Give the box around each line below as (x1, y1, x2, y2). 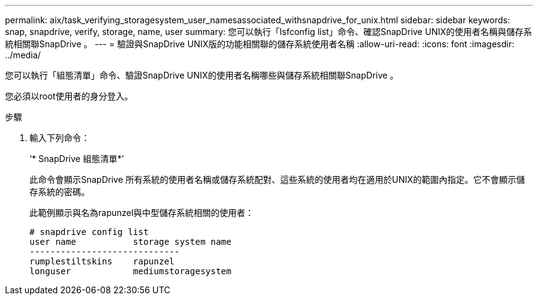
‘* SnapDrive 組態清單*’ (29, 153, 124, 164)
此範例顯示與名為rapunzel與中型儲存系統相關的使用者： (29, 207, 254, 218)
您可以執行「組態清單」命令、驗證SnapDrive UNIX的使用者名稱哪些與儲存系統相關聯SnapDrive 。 (5, 70, 399, 80)
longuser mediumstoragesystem (29, 266, 232, 276)
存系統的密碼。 (29, 187, 90, 197)
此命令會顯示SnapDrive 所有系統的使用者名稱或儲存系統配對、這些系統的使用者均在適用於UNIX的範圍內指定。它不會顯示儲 (29, 174, 525, 185)
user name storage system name (29, 237, 232, 247)
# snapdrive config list (29, 227, 149, 237)
